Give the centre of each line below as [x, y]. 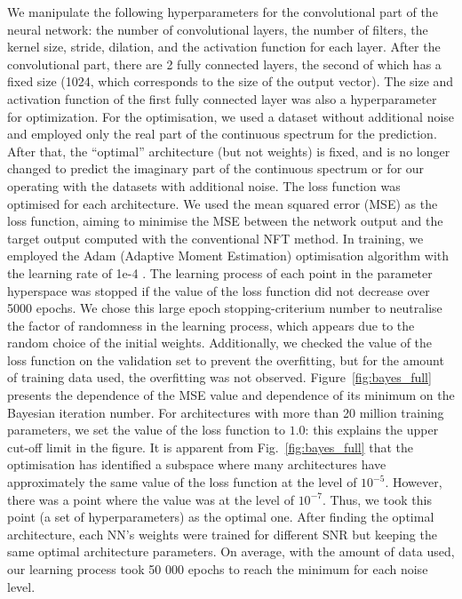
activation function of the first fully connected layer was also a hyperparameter [222, 98]
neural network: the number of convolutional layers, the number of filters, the [218, 29]
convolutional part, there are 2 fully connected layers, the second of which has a [224, 64]
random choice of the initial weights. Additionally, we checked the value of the [220, 343]
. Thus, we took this [377, 499]
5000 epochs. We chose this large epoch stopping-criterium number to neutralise [225, 308]
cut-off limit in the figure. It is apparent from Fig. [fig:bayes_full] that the [211, 447]
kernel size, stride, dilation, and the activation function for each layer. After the [224, 47]
